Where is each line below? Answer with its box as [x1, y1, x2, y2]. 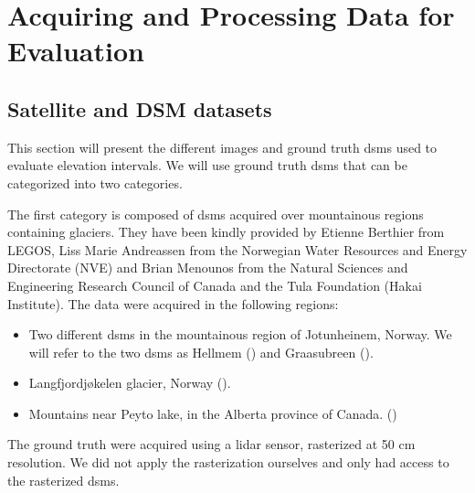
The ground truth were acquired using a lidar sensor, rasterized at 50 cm [7, 434, 416, 454]
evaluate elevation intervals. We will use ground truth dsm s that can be [7, 155, 407, 175]
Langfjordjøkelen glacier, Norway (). [28, 373, 231, 392]
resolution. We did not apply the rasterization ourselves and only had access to [7, 453, 449, 472]
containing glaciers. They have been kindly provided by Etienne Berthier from [7, 222, 445, 241]
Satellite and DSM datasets [7, 94, 272, 123]
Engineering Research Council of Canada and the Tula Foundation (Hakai [7, 275, 422, 295]
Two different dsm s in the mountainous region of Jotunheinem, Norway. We [28, 325, 452, 344]
